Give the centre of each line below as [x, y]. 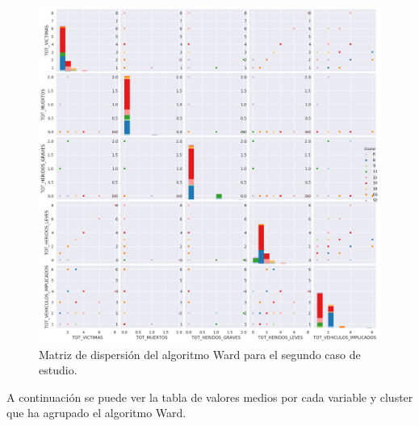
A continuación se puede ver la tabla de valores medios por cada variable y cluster [210, 397]
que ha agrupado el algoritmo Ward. [96, 413]
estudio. [58, 370]
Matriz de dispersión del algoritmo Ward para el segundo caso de [200, 354]
